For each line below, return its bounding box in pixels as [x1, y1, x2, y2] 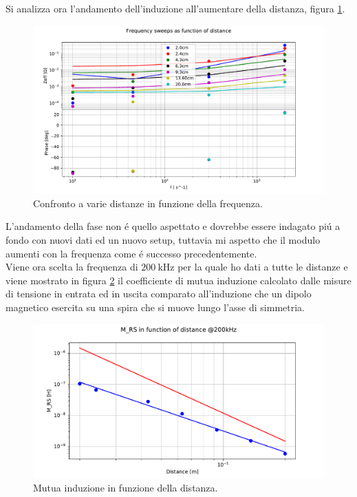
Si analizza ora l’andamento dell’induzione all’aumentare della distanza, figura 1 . [6, 1, 345, 15]
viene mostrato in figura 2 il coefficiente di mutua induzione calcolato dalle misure [6, 273, 351, 287]
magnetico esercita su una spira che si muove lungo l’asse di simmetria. [6, 300, 305, 315]
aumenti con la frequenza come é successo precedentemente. [6, 246, 257, 260]
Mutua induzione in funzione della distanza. [33, 480, 218, 495]
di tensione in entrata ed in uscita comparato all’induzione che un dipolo [6, 286, 312, 301]
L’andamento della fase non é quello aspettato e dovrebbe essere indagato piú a [6, 219, 340, 233]
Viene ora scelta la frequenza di [6, 260, 138, 274]
